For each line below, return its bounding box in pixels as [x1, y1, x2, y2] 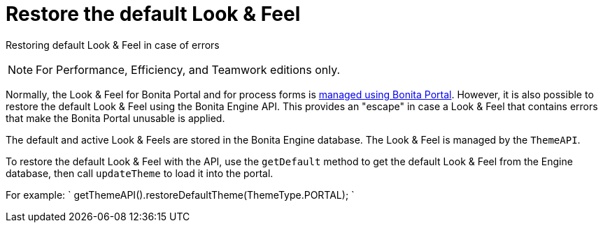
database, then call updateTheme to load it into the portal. [6, 167, 274, 179]
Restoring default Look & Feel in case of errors [6, 38, 220, 51]
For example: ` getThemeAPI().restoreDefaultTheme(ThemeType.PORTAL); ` [6, 188, 355, 201]
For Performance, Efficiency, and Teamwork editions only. [36, 62, 341, 77]
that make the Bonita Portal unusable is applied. [6, 112, 225, 124]
